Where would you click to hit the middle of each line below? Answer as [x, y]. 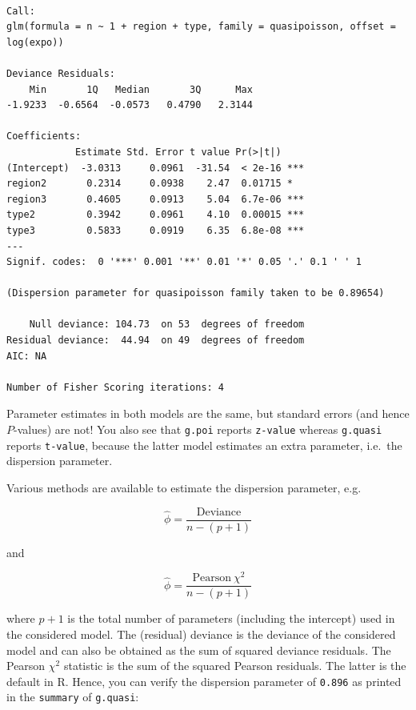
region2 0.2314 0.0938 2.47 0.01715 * [150, 184]
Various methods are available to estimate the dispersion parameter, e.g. [184, 487]
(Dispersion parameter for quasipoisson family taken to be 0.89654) [196, 293]
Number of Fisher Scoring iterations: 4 [116, 387]
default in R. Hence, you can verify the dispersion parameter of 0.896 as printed [204, 681]
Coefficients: [44, 136]
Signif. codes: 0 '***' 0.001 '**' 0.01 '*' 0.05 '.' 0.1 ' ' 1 [184, 262]
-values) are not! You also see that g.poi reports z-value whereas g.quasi [198, 429]
